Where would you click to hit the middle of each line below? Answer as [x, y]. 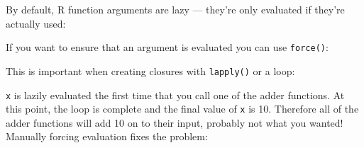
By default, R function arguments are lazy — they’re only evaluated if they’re [175, 9]
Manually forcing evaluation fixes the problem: [107, 136]
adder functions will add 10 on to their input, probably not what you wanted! [175, 122]
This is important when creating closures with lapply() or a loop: [150, 70]
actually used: [36, 23]
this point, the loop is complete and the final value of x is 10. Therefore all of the [182, 109]
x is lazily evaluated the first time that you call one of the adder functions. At [175, 95]
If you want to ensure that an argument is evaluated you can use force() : [167, 47]
